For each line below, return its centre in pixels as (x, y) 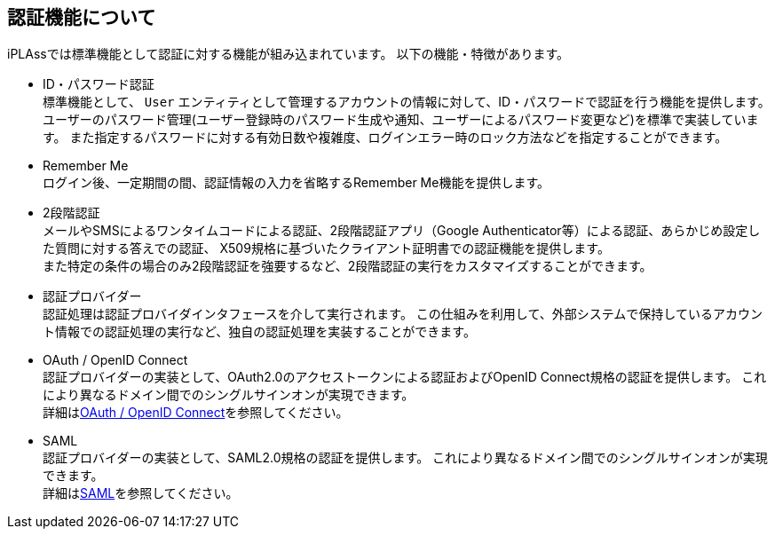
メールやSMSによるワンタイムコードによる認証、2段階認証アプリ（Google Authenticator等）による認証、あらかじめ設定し (402, 231)
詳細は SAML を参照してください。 (141, 493)
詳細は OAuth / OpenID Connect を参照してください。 (196, 413)
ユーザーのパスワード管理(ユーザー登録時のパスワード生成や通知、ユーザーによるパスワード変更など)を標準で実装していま (401, 120)
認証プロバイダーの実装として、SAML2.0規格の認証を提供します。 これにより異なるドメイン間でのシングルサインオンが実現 (405, 458)
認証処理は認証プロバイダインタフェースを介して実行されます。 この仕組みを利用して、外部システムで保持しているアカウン (403, 314)
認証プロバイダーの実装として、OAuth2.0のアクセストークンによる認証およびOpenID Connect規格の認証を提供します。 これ (405, 377)
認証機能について (82, 17)
